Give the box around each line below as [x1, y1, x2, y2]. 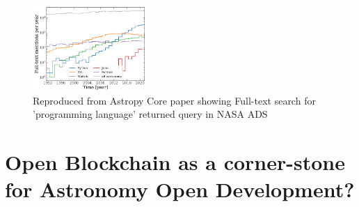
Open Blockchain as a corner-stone [5, 148, 345, 176]
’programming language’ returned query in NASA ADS [33, 107, 268, 121]
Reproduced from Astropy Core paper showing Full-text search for [33, 93, 316, 107]
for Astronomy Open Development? [5, 175, 355, 204]
